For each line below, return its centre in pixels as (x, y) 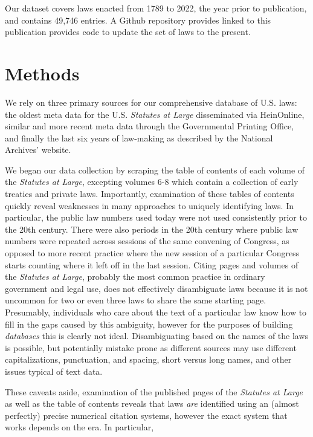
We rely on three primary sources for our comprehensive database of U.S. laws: (151, 102)
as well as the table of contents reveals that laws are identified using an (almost (152, 403)
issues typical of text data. (54, 371)
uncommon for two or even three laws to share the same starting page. (136, 300)
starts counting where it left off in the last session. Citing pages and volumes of (152, 264)
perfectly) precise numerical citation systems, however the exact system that (146, 415)
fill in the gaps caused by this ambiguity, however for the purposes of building (149, 324)
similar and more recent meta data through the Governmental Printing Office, (150, 126)
